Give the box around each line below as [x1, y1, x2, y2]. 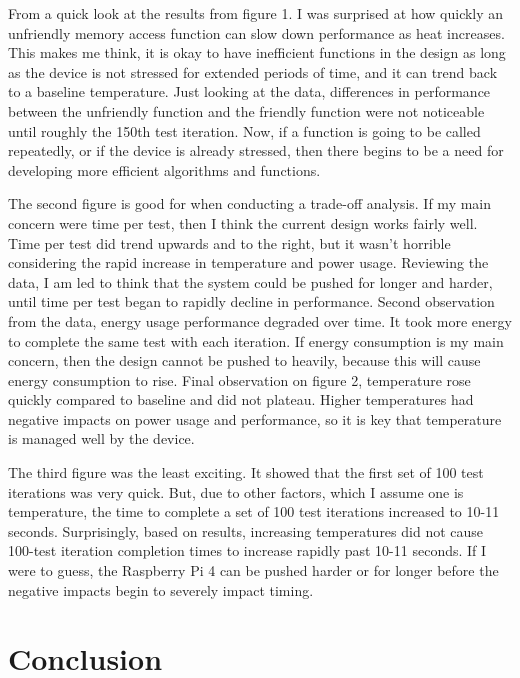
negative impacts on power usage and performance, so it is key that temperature [8, 408, 502, 429]
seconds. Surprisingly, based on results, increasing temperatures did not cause [8, 520, 484, 541]
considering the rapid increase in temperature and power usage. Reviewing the [8, 252, 489, 273]
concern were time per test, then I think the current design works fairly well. [8, 212, 478, 233]
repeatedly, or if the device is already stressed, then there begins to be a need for [8, 140, 504, 161]
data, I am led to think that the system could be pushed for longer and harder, [8, 271, 493, 292]
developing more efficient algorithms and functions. [8, 159, 321, 180]
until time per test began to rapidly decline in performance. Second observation [8, 291, 495, 312]
